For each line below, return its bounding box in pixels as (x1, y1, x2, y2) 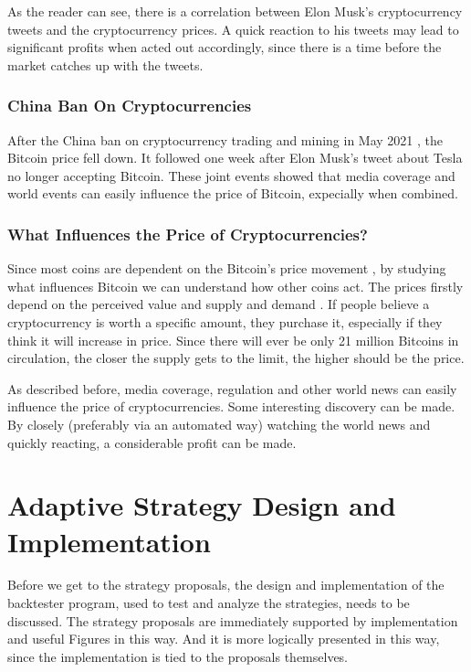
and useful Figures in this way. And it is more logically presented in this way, (7, 629, 440, 648)
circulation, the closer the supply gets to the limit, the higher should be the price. (7, 348, 465, 368)
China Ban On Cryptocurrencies (7, 94, 252, 117)
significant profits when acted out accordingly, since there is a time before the (7, 37, 442, 57)
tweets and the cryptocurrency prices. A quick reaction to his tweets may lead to (7, 19, 459, 38)
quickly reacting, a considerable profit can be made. (7, 432, 297, 452)
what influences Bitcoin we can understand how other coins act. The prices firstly (7, 276, 464, 295)
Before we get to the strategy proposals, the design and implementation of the (7, 575, 445, 594)
